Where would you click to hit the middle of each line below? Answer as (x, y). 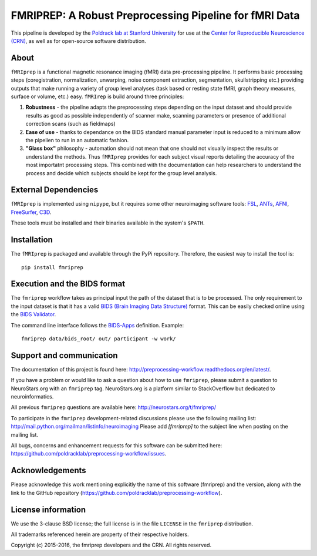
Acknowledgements (48, 470)
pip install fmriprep (52, 267)
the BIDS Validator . (33, 314)
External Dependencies (55, 190)
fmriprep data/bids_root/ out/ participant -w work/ (99, 339)
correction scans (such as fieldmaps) (70, 124)
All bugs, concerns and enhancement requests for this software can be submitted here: (117, 446)
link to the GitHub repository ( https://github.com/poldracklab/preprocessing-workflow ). (117, 493)
